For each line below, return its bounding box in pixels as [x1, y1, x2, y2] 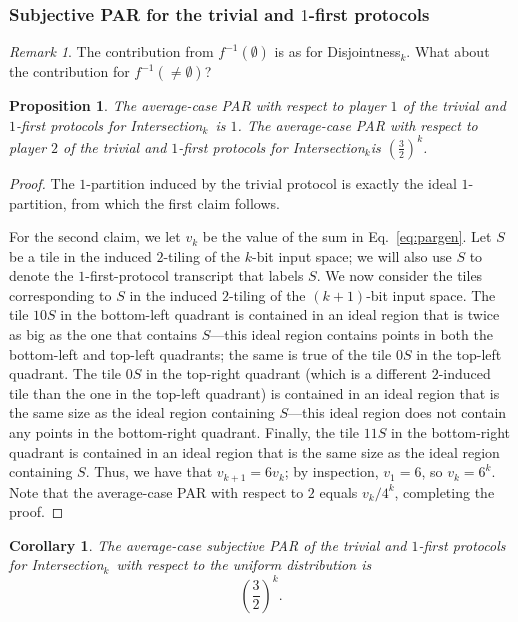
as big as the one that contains [9, 324, 198, 345]
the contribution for [9, 61, 130, 82]
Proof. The [9, 172, 75, 193]
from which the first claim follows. [71, 192, 280, 213]
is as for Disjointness [274, 41, 401, 62]
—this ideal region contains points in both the [210, 324, 493, 345]
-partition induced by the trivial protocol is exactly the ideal [86, 172, 457, 193]
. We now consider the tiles [316, 265, 483, 286]
